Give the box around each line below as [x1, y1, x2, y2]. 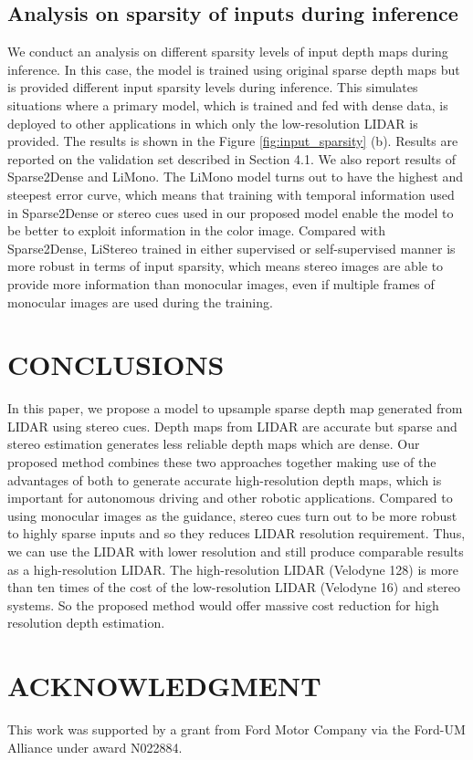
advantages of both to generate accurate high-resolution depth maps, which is [7, 470, 442, 489]
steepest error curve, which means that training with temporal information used [7, 184, 455, 203]
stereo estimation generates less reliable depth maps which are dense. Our [7, 434, 420, 453]
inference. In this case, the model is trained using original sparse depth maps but [7, 59, 460, 78]
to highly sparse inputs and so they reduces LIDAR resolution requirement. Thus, [7, 524, 466, 543]
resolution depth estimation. [7, 613, 165, 632]
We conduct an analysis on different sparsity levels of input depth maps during [7, 42, 448, 61]
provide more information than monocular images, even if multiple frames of [7, 274, 435, 293]
